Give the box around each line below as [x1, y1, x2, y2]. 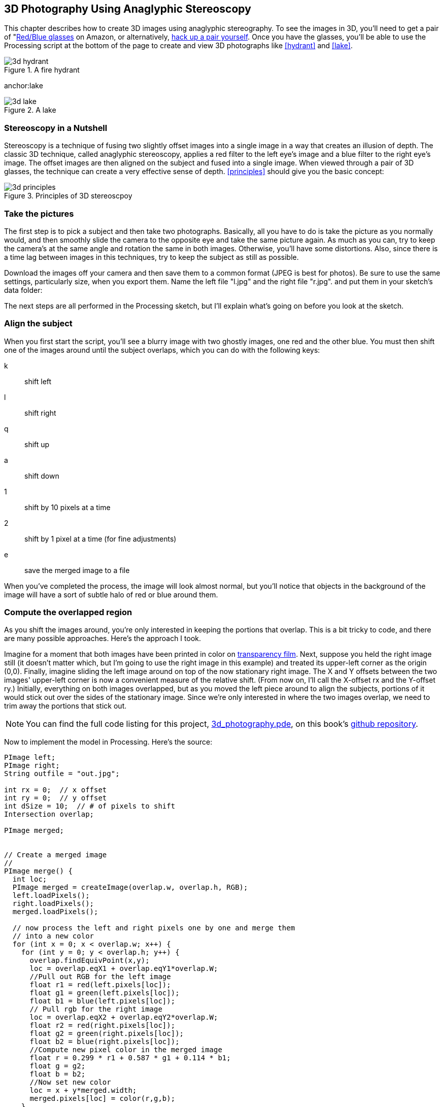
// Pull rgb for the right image [29, 1005, 162, 1014]
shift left [24, 377, 52, 386]
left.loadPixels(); [12, 891, 90, 900]
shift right [24, 408, 56, 417]
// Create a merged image [4, 851, 107, 859]
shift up [24, 440, 50, 449]
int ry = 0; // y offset [4, 794, 107, 802]
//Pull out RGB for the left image [29, 972, 171, 981]
